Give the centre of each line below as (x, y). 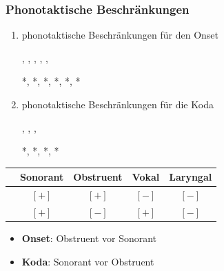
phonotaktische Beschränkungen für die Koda (118, 104)
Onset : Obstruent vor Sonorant (89, 238)
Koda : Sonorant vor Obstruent (88, 261)
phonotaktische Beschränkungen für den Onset (120, 35)
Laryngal (191, 177)
